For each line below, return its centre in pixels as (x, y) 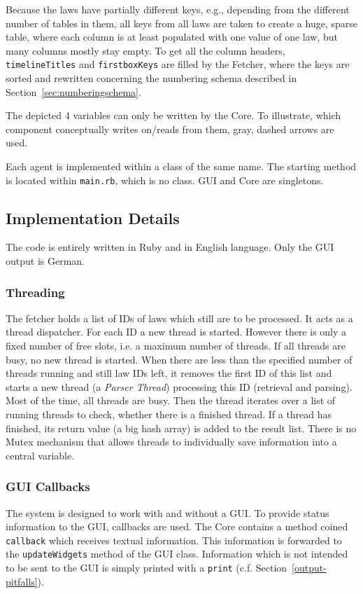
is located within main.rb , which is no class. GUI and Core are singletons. (165, 180)
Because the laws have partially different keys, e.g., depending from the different (178, 9)
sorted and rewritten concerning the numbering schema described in (151, 78)
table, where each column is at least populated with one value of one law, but (172, 37)
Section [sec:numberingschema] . (73, 91)
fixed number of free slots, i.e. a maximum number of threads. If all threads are (176, 346)
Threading (35, 292)
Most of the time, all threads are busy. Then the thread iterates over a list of (171, 400)
